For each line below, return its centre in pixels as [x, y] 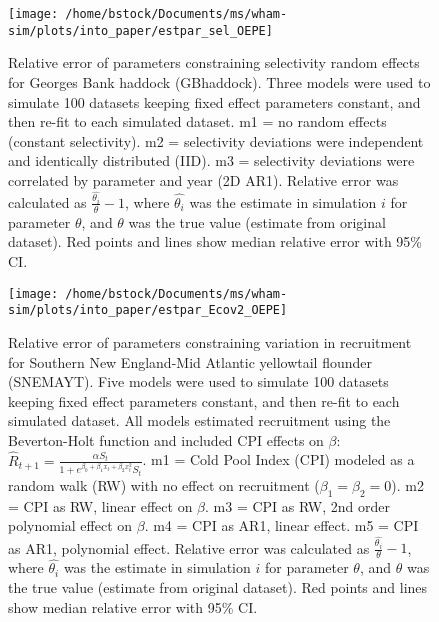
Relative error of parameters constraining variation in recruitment [210, 341]
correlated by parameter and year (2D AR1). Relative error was [203, 179]
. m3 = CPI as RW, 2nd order [297, 505]
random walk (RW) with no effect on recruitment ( [164, 484]
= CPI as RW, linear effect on [100, 505]
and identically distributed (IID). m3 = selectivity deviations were [211, 160]
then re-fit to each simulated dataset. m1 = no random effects [197, 121]
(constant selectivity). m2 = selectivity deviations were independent [216, 140]
